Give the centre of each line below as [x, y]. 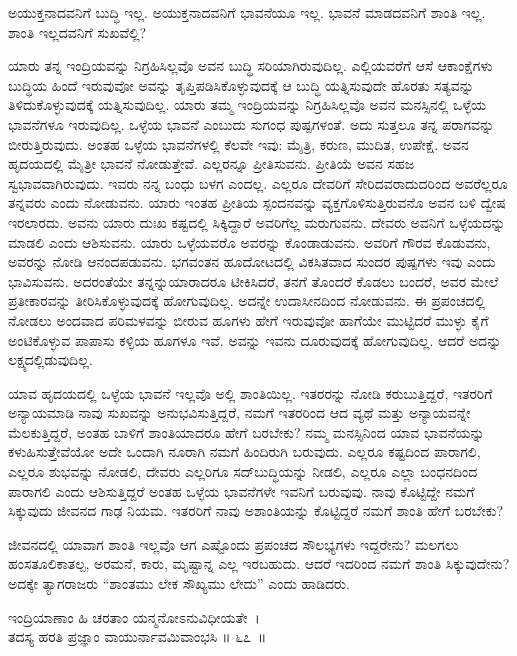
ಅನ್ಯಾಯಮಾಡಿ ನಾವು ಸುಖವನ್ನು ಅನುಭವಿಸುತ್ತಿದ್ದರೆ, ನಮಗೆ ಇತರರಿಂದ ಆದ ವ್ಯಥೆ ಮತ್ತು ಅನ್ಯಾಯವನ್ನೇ [239, 412]
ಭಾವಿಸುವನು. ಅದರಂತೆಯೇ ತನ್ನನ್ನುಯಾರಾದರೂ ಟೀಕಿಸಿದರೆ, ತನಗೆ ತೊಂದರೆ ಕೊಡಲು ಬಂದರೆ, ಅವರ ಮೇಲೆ [253, 280]
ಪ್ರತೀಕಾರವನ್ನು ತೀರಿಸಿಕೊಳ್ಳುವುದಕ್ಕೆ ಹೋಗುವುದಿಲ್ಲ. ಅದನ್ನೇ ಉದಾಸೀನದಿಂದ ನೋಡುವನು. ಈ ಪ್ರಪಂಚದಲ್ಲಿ [247, 300]
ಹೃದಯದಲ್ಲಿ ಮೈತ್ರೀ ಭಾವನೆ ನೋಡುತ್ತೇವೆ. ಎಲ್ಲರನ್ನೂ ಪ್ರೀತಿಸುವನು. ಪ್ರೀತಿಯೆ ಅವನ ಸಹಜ [211, 163]
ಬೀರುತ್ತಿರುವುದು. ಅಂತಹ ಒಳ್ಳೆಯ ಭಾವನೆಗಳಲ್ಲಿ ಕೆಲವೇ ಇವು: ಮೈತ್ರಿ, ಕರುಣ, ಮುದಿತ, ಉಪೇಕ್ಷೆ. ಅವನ [238, 143]
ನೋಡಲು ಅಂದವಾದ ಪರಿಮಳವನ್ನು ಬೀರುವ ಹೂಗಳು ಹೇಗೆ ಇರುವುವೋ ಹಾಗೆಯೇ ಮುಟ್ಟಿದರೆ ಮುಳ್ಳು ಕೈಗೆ [248, 319]
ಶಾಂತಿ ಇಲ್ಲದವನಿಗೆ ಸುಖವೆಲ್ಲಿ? [77, 31]
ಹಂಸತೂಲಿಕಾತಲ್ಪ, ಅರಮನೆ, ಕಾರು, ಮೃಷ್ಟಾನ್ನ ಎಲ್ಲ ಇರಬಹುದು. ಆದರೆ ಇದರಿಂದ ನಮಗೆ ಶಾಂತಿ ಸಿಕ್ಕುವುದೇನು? [259, 563]
